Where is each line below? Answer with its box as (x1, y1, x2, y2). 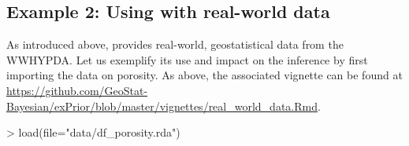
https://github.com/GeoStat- (6, 82, 148, 98)
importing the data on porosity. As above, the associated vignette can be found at (6, 67, 403, 83)
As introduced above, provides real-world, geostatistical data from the (6, 36, 344, 53)
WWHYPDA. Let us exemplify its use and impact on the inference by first (6, 51, 368, 68)
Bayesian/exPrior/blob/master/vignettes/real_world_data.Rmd (6, 97, 318, 114)
